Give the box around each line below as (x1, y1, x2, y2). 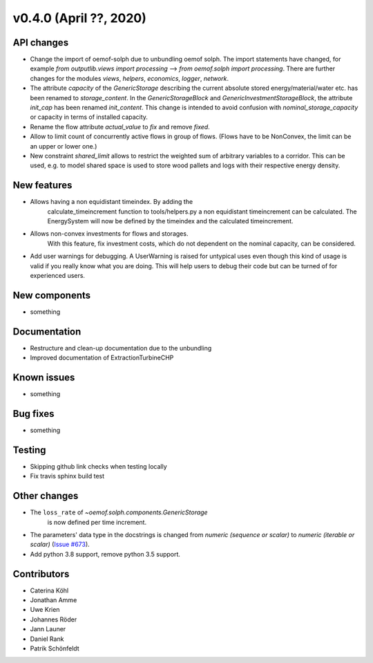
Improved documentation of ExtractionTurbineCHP (30, 353, 174, 362)
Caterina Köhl (30, 586, 69, 595)
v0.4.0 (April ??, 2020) (12, 10, 146, 26)
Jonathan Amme (30, 596, 77, 604)
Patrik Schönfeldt (30, 644, 79, 653)
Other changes (12, 490, 79, 502)
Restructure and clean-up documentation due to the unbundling (30, 344, 212, 352)
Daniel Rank (30, 635, 64, 643)
